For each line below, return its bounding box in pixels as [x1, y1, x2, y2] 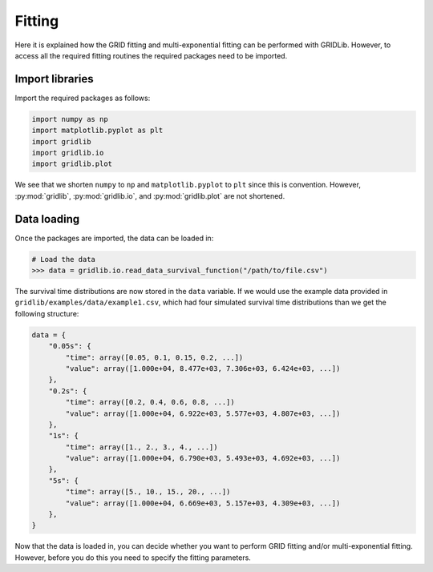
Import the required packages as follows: [14, 93, 151, 103]
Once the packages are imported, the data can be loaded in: [14, 233, 214, 243]
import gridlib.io [31, 148, 104, 157]
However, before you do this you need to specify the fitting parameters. [14, 553, 252, 562]
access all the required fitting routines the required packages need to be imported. [14, 50, 288, 60]
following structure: [14, 308, 79, 318]
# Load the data [31, 255, 96, 264]
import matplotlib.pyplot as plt [31, 126, 164, 135]
